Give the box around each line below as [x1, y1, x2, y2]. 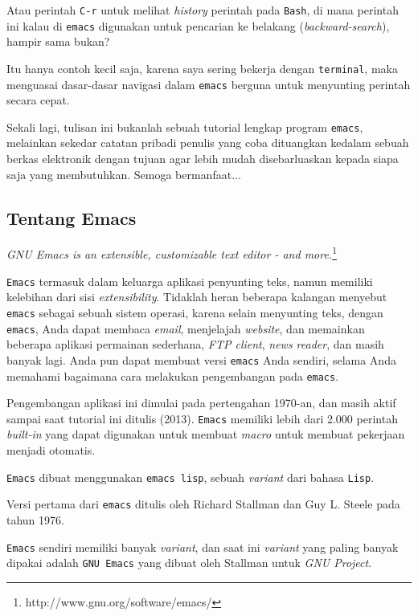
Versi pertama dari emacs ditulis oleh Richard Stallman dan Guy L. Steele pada [6, 496, 400, 512]
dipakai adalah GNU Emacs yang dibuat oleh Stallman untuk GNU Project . [6, 554, 372, 571]
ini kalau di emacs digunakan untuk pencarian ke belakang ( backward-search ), [6, 17, 390, 34]
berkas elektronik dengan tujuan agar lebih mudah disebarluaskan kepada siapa [6, 150, 399, 167]
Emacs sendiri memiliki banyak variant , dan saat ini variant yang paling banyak [6, 538, 399, 555]
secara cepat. [6, 92, 70, 108]
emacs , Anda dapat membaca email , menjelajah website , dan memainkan [6, 320, 365, 337]
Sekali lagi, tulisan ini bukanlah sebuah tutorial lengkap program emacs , [6, 118, 363, 135]
